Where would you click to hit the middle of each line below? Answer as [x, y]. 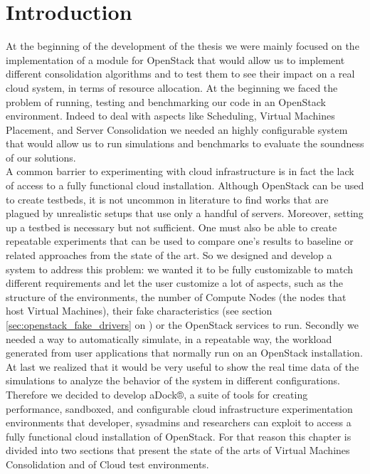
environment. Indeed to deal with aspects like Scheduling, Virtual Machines [170, 116]
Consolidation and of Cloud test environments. [107, 464]
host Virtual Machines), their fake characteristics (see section [139, 311]
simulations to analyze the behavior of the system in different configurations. [173, 380]
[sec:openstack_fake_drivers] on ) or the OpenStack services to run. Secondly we [183, 325]
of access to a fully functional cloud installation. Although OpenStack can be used [185, 185]
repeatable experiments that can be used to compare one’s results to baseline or [180, 241]
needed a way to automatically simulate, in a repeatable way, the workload [169, 338]
